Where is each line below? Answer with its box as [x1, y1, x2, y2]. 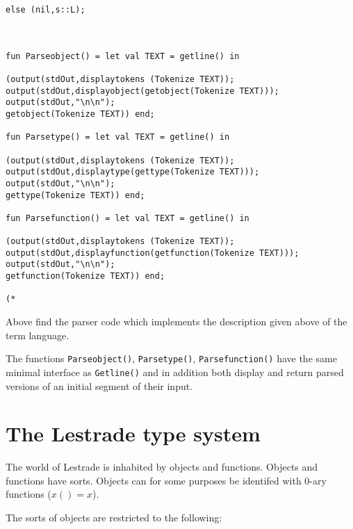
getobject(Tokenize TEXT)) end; [6, 108, 155, 119]
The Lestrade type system [6, 419, 261, 448]
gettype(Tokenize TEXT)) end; [6, 190, 145, 200]
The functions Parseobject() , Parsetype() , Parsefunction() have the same [6, 351, 337, 366]
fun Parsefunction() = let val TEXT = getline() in [6, 213, 249, 223]
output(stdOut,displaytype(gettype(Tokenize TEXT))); [6, 167, 260, 177]
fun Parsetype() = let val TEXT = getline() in [6, 132, 230, 143]
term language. [6, 327, 69, 342]
